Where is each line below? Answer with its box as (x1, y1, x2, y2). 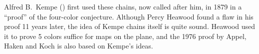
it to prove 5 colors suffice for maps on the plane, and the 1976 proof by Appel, (4, 30, 247, 41)
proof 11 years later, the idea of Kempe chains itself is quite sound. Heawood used (4, 21, 256, 31)
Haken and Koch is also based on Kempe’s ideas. (4, 40, 153, 51)
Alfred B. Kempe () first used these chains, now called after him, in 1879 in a (4, 1, 242, 11)
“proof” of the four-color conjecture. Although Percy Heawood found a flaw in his (4, 11, 254, 21)
